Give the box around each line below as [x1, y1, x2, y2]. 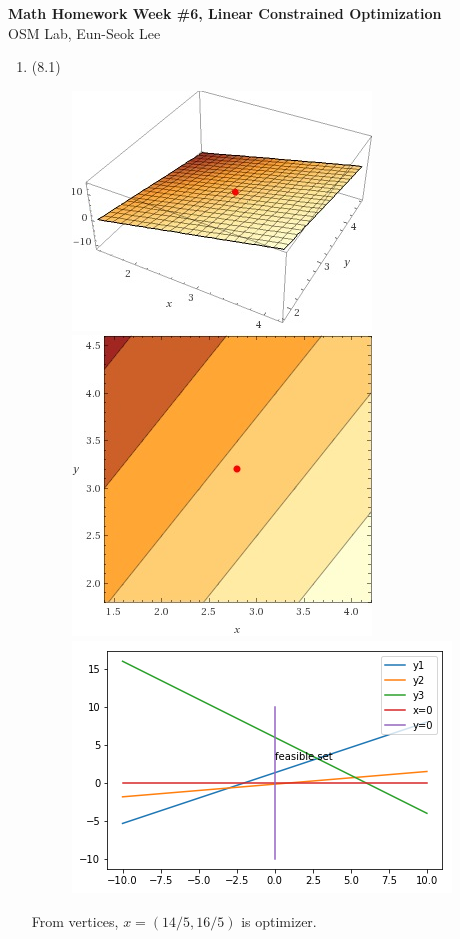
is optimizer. [241, 910, 317, 931]
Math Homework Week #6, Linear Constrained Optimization [8, 3, 442, 23]
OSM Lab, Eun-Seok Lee [8, 22, 161, 43]
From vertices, [31, 910, 119, 931]
